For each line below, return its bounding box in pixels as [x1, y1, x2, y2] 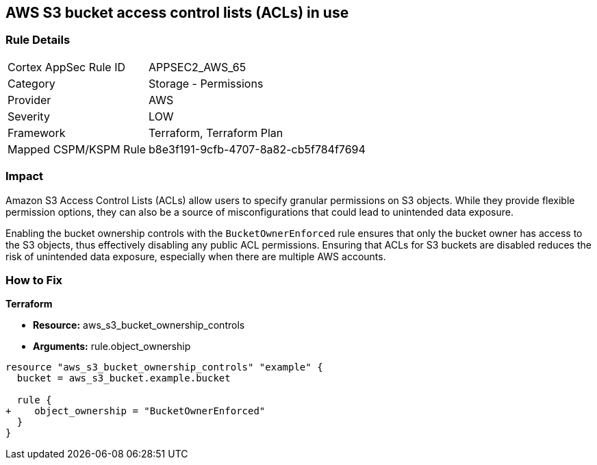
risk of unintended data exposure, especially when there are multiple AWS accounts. [5, 250, 386, 262]
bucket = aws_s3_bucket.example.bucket [16, 373, 231, 384]
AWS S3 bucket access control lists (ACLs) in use [5, 4, 349, 21]
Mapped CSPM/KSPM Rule [8, 142, 147, 156]
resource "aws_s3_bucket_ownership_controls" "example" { [5, 362, 323, 373]
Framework [8, 125, 66, 140]
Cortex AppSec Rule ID [8, 60, 126, 74]
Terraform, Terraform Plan [149, 125, 283, 140]
